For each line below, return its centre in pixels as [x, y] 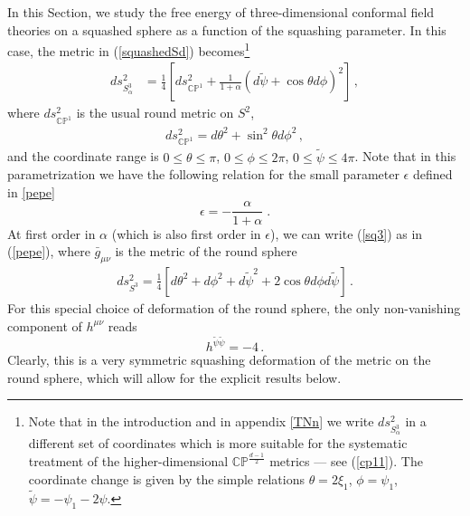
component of [45, 325]
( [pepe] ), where [49, 251]
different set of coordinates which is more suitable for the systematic [218, 443]
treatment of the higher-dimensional [128, 461]
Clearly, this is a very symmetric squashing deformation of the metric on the [219, 360]
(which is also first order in [186, 233]
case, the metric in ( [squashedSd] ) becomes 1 [129, 49]
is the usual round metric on [155, 113]
